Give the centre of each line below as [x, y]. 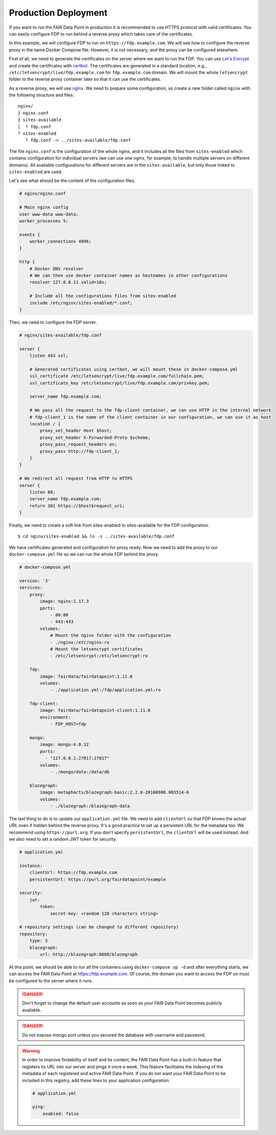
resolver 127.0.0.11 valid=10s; [68, 282]
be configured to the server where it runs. [51, 980]
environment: [55, 717]
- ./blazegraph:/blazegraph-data [90, 806]
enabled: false [61, 1114]
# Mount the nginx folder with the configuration [110, 636]
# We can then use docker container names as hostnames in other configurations [128, 276]
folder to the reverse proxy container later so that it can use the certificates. [85, 79]
